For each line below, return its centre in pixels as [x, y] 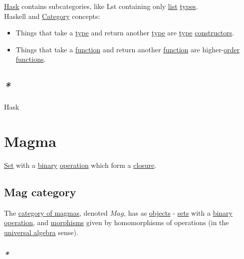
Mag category [40, 192]
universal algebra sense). [41, 232]
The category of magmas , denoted [56, 212]
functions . [31, 59]
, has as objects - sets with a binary [178, 212]
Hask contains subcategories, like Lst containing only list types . [101, 6]
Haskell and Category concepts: [52, 16]
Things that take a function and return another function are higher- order [128, 49]
